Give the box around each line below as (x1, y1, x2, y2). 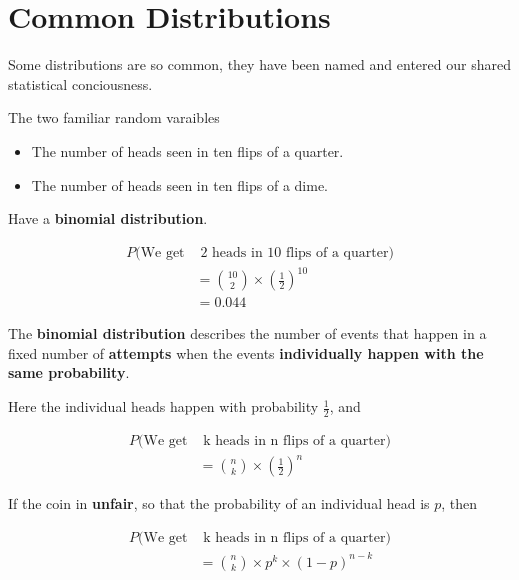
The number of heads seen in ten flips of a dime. (31, 174, 328, 195)
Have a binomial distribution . (8, 208, 208, 229)
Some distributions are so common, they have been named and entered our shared (8, 54, 511, 75)
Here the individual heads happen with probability (8, 396, 319, 417)
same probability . (8, 362, 130, 383)
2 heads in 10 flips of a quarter (200, 245, 389, 260)
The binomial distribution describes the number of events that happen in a (8, 323, 487, 344)
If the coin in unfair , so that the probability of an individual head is (8, 493, 430, 514)
